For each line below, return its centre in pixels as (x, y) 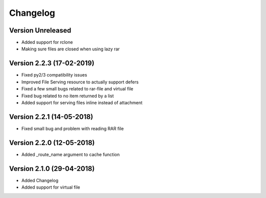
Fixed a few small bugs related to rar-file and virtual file (77, 89)
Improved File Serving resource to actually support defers (80, 82)
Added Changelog (40, 180)
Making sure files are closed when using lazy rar (71, 49)
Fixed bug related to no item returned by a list (68, 96)
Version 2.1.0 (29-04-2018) (52, 169)
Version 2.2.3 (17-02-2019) (52, 63)
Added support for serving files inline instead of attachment (82, 102)
